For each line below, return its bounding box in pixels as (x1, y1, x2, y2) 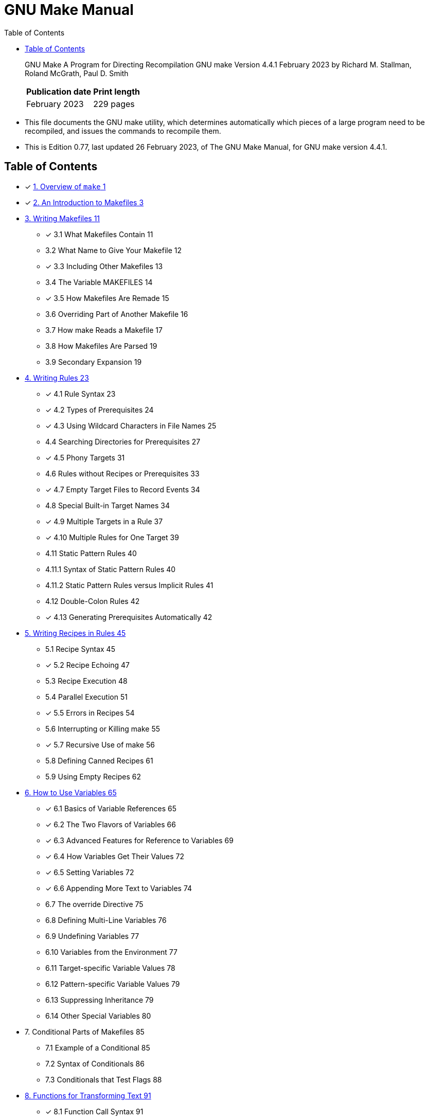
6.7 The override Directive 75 (45, 899, 144, 909)
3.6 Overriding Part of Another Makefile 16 (45, 309, 188, 318)
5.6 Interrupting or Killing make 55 (45, 724, 160, 733)
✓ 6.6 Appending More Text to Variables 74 (45, 883, 192, 893)
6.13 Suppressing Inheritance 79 (45, 995, 154, 1004)
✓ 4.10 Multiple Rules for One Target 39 (45, 532, 179, 542)
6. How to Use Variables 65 (25, 788, 117, 797)
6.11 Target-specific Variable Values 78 (45, 963, 175, 972)
